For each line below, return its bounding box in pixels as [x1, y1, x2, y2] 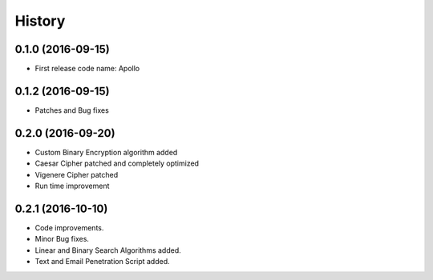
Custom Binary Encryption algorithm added [34, 147, 178, 157]
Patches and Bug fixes [34, 105, 110, 115]
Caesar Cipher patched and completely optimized [34, 158, 200, 168]
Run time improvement [34, 181, 110, 191]
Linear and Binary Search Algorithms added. [34, 245, 182, 255]
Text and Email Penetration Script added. [34, 257, 170, 266]
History [14, 12, 66, 30]
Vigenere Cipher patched [34, 170, 119, 179]
